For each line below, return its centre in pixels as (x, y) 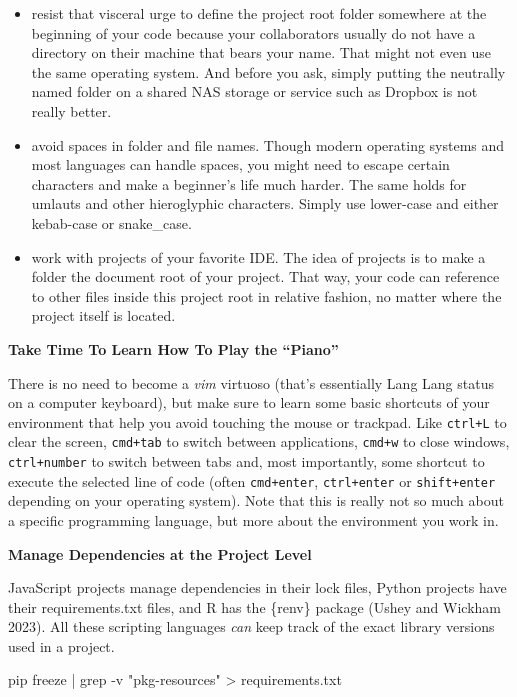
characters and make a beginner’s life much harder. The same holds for (249, 183)
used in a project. (61, 645)
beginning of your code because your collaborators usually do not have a (253, 32)
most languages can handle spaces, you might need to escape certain (240, 164)
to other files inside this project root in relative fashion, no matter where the (266, 295)
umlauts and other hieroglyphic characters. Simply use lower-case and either (265, 203)
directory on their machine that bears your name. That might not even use (261, 52)
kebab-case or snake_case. (111, 222)
